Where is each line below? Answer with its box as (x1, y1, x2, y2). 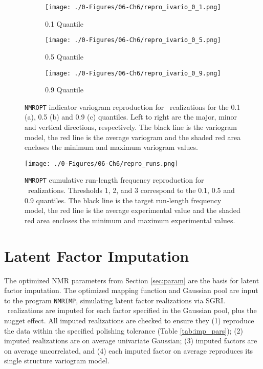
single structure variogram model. (4, 355, 109, 366)
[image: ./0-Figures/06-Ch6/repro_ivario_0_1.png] (45, 4, 221, 11)
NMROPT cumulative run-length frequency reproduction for (25, 174, 204, 185)
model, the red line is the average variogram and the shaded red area (25, 131, 241, 142)
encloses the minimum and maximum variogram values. (25, 142, 198, 152)
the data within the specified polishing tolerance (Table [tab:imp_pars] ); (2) (4, 325, 244, 336)
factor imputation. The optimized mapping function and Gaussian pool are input (4, 285, 258, 296)
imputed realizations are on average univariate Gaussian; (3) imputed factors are (4, 335, 257, 346)
